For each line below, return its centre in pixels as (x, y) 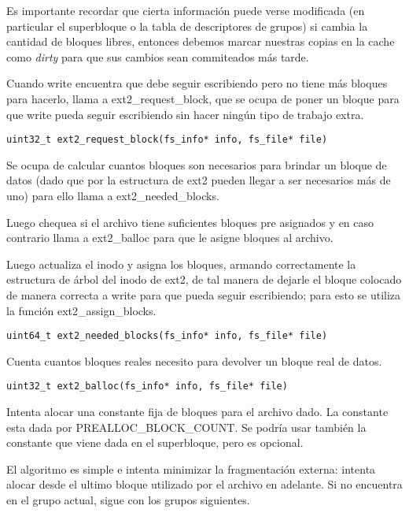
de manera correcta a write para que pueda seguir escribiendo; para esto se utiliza (204, 294)
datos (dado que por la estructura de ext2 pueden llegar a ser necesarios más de (199, 180)
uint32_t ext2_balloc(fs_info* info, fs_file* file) (147, 387)
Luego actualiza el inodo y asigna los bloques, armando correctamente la (181, 264)
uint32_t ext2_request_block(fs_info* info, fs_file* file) (167, 140)
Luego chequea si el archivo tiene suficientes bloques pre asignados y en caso (190, 222)
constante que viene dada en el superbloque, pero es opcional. (155, 442)
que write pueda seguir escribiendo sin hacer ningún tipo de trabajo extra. (185, 114)
